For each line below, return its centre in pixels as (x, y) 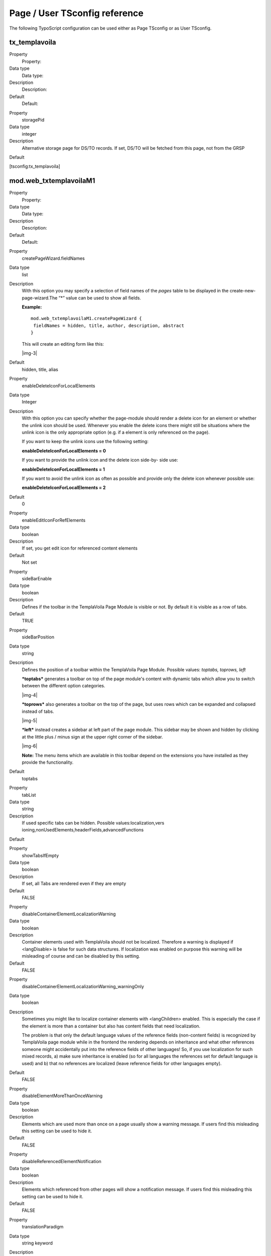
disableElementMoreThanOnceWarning (62, 1096)
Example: (32, 307)
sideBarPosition (38, 637)
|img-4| (30, 695)
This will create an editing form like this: (63, 344)
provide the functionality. (48, 762)
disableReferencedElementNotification (61, 1161)
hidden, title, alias (40, 369)
